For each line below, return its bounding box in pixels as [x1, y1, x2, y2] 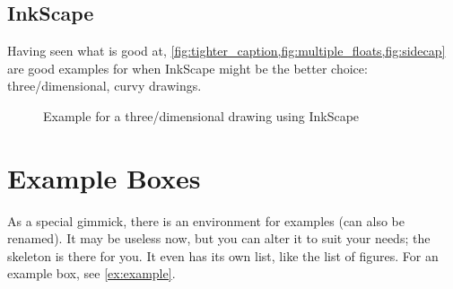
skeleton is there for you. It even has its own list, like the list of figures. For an [7, 246, 439, 265]
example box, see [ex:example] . [7, 264, 176, 283]
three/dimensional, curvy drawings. [7, 76, 202, 95]
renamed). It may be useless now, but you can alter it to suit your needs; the [7, 229, 431, 248]
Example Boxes [7, 159, 201, 196]
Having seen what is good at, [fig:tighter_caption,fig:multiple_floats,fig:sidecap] [7, 41, 446, 60]
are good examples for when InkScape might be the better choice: [7, 58, 368, 77]
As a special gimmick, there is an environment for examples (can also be [7, 211, 405, 230]
